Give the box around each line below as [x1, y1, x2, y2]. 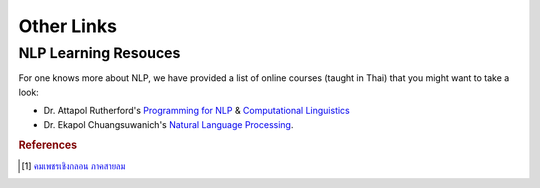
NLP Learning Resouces [18, 44, 181, 62]
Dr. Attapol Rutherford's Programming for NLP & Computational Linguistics [43, 105, 350, 117]
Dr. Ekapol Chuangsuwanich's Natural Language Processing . [43, 118, 294, 130]
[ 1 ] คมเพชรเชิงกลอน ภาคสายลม [21, 160, 126, 172]
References [18, 138, 78, 152]
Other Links [18, 15, 117, 37]
